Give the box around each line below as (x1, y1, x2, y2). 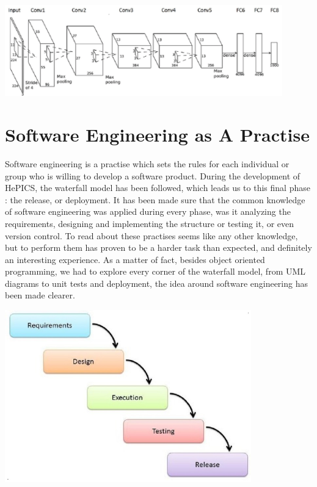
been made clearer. (5, 289, 75, 301)
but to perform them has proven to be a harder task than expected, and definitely (5, 241, 312, 254)
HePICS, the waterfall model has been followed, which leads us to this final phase (5, 181, 310, 194)
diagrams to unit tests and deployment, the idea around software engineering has (5, 276, 308, 289)
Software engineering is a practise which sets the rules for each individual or (5, 157, 290, 170)
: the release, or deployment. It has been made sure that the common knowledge (5, 193, 305, 206)
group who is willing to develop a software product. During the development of (5, 169, 301, 182)
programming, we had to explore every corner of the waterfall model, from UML (5, 265, 306, 278)
